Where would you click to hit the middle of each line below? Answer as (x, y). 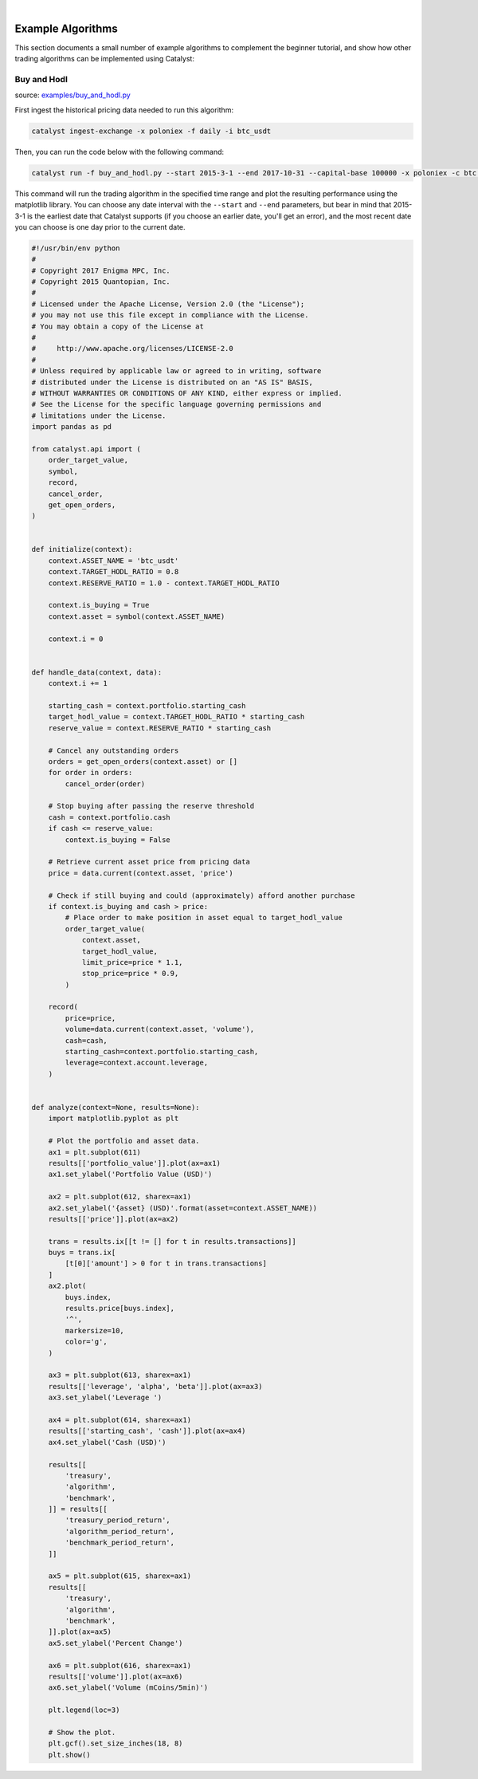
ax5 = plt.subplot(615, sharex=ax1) (119, 1576)
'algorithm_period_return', (120, 1531)
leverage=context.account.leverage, (137, 1063)
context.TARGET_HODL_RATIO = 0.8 (114, 572)
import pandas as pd (71, 427)
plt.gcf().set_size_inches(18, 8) (116, 1744)
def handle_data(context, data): (97, 672)
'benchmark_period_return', (120, 1543)
